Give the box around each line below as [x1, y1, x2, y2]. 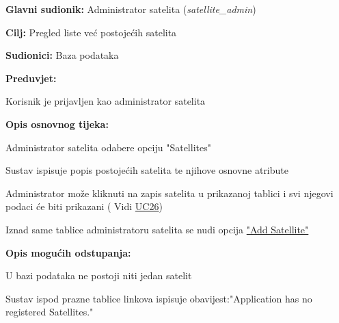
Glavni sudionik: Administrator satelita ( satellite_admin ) [5, 2, 256, 16]
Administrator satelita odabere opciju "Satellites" [5, 140, 211, 154]
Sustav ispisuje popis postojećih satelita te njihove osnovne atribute [5, 163, 288, 177]
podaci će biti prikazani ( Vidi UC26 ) [5, 199, 163, 214]
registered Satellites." [5, 305, 94, 319]
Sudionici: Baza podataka [5, 48, 119, 62]
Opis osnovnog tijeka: [5, 116, 109, 131]
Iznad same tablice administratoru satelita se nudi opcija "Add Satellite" [5, 222, 309, 236]
